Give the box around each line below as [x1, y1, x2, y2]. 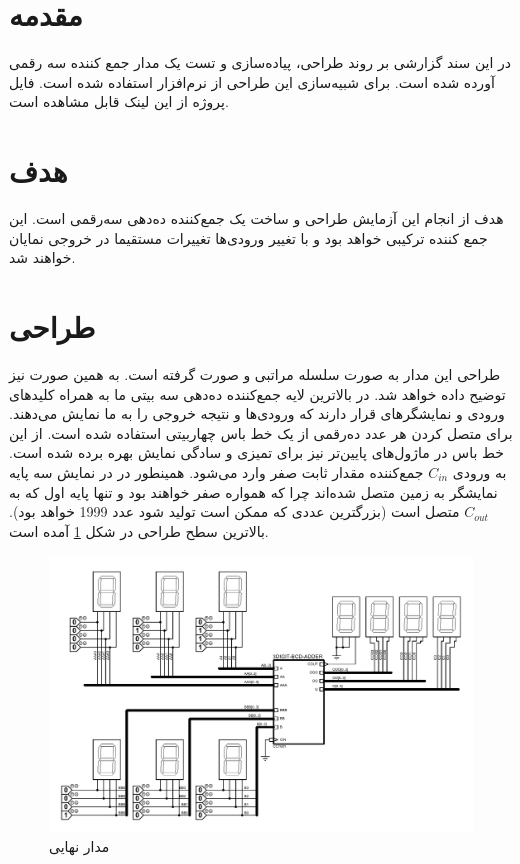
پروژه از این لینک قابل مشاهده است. [9, 91, 229, 112]
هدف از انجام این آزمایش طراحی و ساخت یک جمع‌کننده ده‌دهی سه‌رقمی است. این [9, 208, 504, 229]
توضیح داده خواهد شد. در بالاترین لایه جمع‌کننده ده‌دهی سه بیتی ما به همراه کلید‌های [9, 383, 506, 404]
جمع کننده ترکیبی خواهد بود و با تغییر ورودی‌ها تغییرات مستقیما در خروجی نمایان [9, 227, 488, 248]
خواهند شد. [9, 247, 76, 268]
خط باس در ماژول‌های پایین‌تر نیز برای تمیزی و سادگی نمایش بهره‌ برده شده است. [9, 442, 504, 463]
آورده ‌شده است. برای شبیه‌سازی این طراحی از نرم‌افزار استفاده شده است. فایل [9, 71, 495, 92]
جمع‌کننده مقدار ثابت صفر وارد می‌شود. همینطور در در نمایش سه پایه [9, 461, 424, 482]
